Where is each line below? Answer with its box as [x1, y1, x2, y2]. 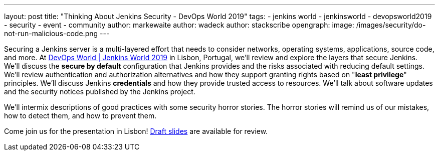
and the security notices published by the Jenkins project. [4, 87, 195, 96]
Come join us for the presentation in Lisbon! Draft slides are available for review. [4, 127, 268, 135]
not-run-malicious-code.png [4, 29, 98, 38]
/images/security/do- [356, 21, 426, 29]
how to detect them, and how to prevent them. [4, 111, 157, 120]
